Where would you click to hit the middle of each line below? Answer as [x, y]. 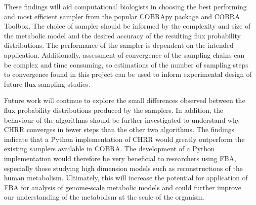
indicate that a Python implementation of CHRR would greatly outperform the [124, 139]
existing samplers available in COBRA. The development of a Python [109, 149]
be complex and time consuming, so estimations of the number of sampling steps [126, 64]
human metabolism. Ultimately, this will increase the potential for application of [126, 178]
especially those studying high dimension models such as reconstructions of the [123, 168]
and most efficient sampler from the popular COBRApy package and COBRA [122, 16]
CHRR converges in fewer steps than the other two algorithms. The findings [119, 129]
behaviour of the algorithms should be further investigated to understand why [122, 120]
